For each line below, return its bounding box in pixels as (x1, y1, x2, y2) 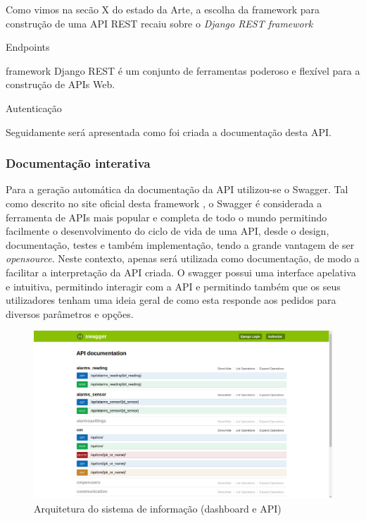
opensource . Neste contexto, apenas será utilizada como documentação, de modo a (6, 251, 360, 266)
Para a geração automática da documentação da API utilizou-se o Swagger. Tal (6, 182, 348, 197)
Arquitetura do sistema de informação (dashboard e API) (34, 501, 282, 515)
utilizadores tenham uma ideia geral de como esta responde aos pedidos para (6, 293, 336, 307)
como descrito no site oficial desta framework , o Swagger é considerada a (6, 195, 322, 210)
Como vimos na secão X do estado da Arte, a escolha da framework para (6, 2, 320, 16)
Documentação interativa (6, 154, 151, 172)
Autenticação (6, 100, 62, 115)
